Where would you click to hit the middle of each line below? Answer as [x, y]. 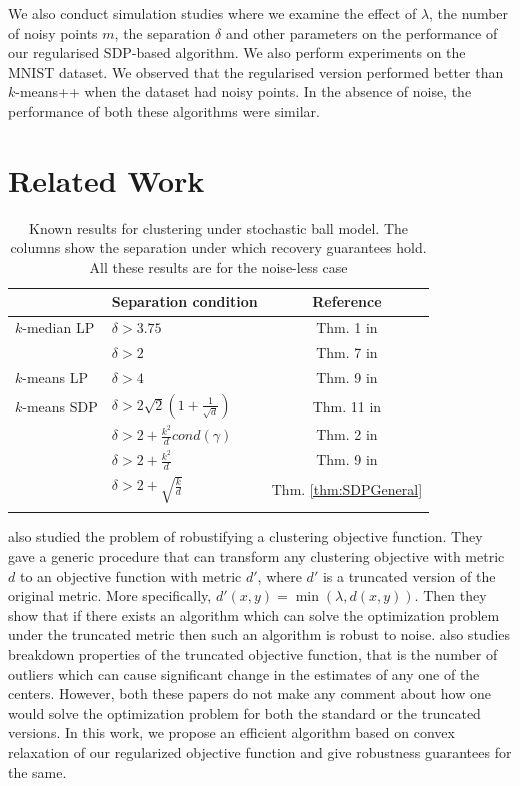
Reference [347, 301]
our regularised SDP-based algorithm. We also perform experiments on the [237, 52]
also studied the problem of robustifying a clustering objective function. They [245, 536]
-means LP [55, 377]
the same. [37, 771]
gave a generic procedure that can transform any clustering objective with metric [256, 556]
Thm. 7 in [347, 352]
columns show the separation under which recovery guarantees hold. [218, 247]
